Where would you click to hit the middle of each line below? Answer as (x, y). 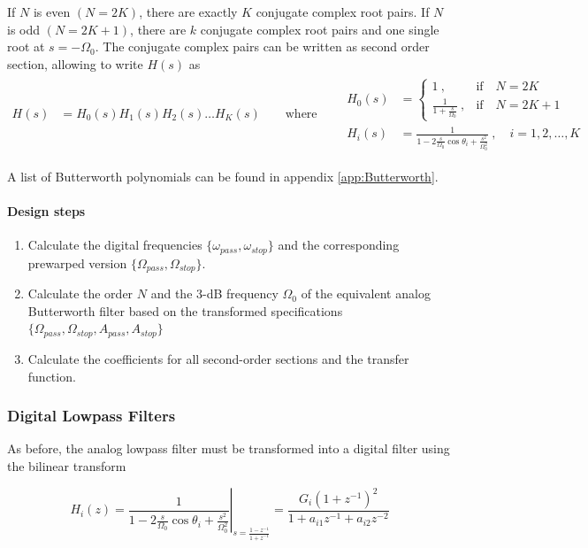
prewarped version (77, 262)
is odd (24, 29)
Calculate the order (80, 293)
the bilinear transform (67, 465)
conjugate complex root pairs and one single (320, 29)
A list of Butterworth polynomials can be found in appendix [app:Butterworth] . (223, 176)
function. (52, 376)
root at (26, 46)
